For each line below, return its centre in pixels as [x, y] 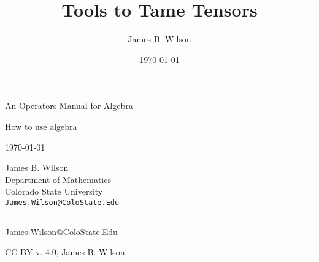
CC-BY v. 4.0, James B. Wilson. [66, 252]
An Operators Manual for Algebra [69, 106]
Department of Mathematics [58, 179]
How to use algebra [41, 126]
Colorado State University [54, 191]
